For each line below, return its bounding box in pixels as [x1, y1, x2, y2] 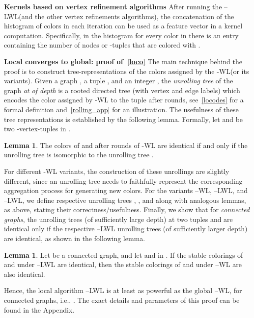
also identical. [4, 269, 45, 279]
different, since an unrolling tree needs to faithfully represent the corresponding [4, 175, 243, 186]
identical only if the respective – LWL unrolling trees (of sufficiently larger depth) [4, 223, 248, 234]
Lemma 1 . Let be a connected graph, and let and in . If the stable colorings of [4, 249, 243, 260]
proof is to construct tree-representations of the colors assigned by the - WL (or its [4, 66, 249, 76]
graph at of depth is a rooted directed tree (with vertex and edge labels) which [4, 85, 240, 95]
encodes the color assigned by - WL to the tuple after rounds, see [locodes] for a [4, 95, 244, 105]
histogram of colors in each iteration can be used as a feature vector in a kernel [4, 21, 243, 31]
